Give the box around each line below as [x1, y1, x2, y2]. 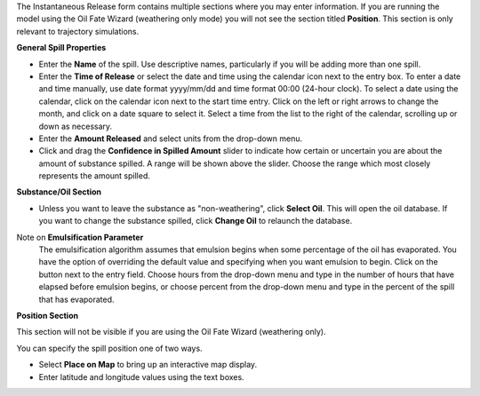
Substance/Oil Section [16, 186, 102, 197]
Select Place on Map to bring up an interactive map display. [38, 360, 258, 370]
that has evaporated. [38, 294, 115, 305]
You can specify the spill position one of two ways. [16, 343, 204, 353]
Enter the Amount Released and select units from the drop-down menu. [38, 133, 303, 144]
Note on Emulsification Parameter [16, 232, 144, 242]
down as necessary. [38, 121, 113, 131]
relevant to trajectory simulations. [16, 26, 140, 36]
